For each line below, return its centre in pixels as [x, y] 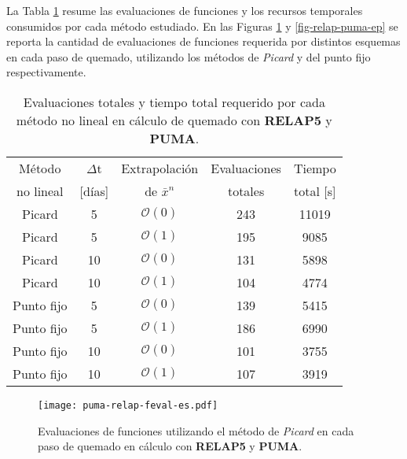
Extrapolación [160, 168]
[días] [94, 191]
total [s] [315, 191]
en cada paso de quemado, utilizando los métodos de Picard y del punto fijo [189, 56]
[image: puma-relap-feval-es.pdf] [128, 405]
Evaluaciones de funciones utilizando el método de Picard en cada [196, 430]
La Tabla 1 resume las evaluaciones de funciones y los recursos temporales [185, 10]
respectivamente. [46, 72]
